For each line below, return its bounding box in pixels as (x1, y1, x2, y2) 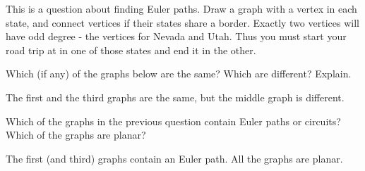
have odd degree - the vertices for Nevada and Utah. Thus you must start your (6, 29, 347, 44)
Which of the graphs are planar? (6, 127, 146, 142)
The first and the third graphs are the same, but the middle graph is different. (6, 89, 345, 104)
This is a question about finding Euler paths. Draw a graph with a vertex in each (6, 1, 357, 15)
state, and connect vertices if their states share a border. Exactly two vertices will (6, 15, 359, 30)
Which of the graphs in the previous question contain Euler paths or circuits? (6, 113, 341, 128)
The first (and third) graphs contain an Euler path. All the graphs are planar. (6, 151, 343, 165)
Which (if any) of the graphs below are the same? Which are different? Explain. (6, 66, 352, 81)
